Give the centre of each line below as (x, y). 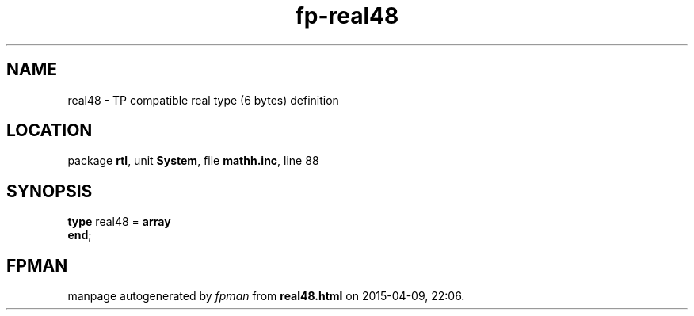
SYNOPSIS (50, 191)
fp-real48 (347, 16)
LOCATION (50, 131)
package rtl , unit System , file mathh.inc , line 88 (193, 161)
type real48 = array (119, 222)
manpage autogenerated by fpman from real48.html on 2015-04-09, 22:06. (266, 296)
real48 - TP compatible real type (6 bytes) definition (203, 100)
